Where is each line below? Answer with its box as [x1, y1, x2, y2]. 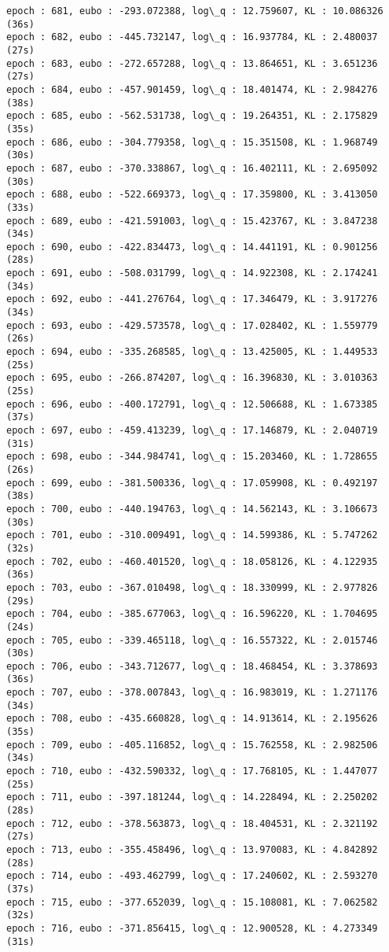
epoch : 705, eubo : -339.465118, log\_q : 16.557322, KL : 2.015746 [6, 634, 378, 646]
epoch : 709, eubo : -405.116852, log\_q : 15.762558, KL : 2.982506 [6, 739, 378, 751]
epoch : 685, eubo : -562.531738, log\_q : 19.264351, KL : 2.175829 [6, 110, 378, 122]
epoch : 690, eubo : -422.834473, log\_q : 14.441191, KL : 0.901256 [6, 241, 378, 253]
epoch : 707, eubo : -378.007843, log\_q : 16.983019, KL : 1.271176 [6, 687, 378, 699]
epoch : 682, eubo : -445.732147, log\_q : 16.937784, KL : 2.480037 [6, 31, 378, 43]
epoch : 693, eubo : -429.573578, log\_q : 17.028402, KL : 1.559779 [6, 319, 378, 331]
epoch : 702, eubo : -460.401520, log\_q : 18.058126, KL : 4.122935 [6, 555, 378, 567]
